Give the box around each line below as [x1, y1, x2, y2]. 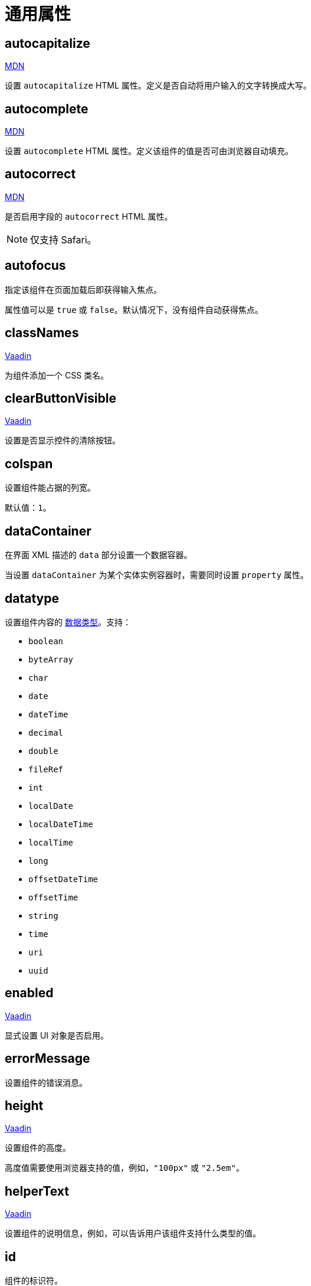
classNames [5, 325, 79, 341]
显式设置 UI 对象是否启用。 [5, 1030, 109, 1040]
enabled [5, 985, 54, 1001]
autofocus [5, 258, 66, 273]
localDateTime [28, 819, 93, 829]
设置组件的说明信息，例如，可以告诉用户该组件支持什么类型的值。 [5, 1228, 261, 1239]
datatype [5, 590, 59, 606]
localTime [28, 837, 73, 847]
